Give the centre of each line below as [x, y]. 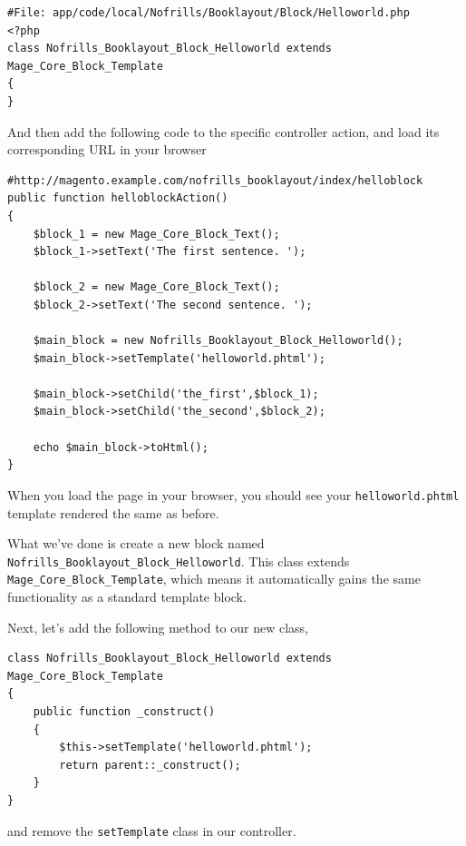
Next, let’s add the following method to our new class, [158, 627]
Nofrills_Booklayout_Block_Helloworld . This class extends [179, 561]
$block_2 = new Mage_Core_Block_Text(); [156, 287]
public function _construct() [124, 711]
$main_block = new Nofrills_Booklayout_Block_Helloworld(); [218, 341]
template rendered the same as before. [113, 512]
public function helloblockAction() [118, 198]
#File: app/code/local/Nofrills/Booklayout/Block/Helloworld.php [209, 13]
